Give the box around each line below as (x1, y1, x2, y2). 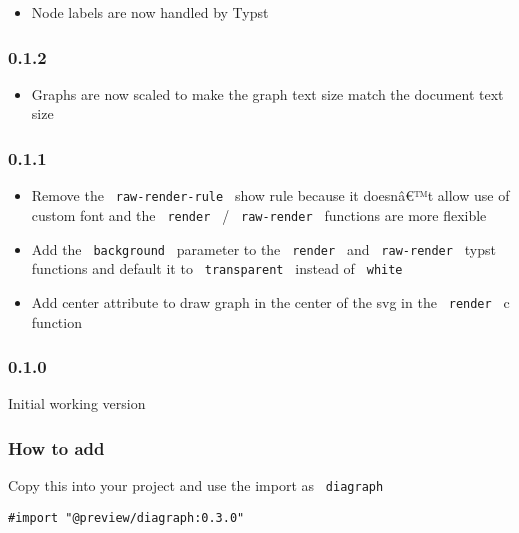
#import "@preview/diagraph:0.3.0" (8, 510, 245, 525)
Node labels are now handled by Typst (31, 2, 269, 22)
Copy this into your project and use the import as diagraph (8, 475, 384, 496)
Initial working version (8, 393, 146, 414)
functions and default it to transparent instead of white (31, 258, 403, 279)
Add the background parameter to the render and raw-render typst (31, 238, 496, 259)
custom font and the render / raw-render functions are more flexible (31, 204, 487, 225)
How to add (8, 435, 105, 460)
